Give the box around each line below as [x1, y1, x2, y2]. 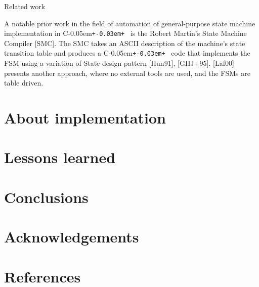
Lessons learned [4, 147, 116, 168]
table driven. [4, 77, 44, 88]
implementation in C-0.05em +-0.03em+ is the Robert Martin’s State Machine [4, 28, 247, 38]
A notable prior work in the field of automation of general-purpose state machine [4, 18, 255, 28]
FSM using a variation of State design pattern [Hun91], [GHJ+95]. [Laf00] [4, 58, 234, 68]
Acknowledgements [4, 226, 139, 247]
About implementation [4, 107, 166, 128]
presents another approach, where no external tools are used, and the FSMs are [4, 67, 250, 78]
